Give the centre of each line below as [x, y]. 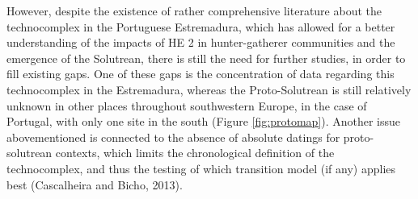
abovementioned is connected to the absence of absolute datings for [173, 137]
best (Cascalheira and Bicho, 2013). [95, 184]
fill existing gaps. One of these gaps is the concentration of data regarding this [201, 74]
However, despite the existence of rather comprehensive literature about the [194, 10]
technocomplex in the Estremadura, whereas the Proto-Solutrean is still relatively [209, 89]
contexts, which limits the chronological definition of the [195, 153]
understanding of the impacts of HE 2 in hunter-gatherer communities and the [201, 42]
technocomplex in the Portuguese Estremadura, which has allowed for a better [201, 26]
